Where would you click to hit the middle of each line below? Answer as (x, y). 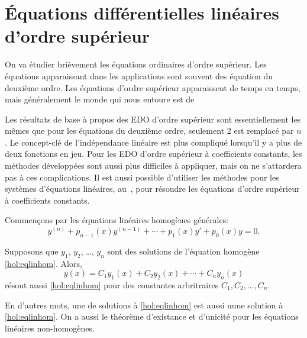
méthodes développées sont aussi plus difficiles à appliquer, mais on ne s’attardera (153, 165)
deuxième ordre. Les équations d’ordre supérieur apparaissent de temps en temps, (153, 87)
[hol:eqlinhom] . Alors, (43, 263)
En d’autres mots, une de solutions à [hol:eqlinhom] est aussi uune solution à (144, 305)
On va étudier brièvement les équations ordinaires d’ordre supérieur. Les (136, 64)
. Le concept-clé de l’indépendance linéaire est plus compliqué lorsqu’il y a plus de (153, 142)
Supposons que (32, 251)
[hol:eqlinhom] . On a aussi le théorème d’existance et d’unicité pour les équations (152, 316)
